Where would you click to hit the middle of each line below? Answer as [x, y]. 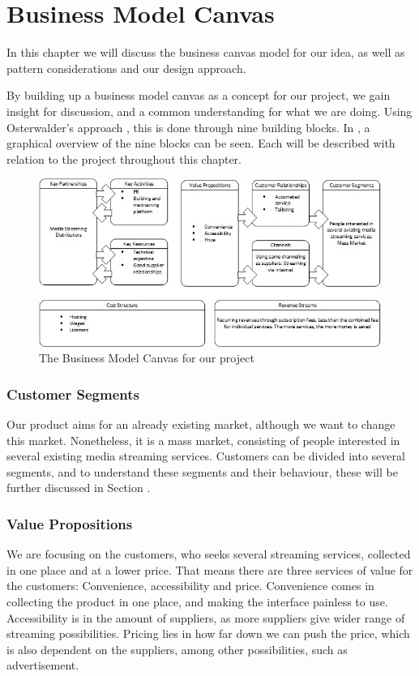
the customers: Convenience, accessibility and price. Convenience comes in [190, 586]
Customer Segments [73, 394]
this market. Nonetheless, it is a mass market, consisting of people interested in [203, 440]
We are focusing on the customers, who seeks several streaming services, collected [209, 554]
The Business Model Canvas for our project [147, 358]
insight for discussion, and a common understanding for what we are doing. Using [209, 111]
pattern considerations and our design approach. [126, 68]
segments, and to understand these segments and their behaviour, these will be [202, 471]
